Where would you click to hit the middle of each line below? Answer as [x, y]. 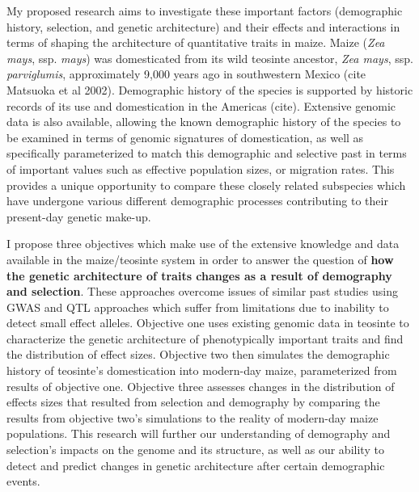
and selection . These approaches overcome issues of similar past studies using [202, 291]
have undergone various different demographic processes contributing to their [197, 201]
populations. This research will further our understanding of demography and [199, 433]
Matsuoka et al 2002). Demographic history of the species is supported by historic [210, 89]
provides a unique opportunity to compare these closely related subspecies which [206, 185]
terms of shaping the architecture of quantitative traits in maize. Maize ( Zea [196, 42]
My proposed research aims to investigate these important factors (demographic [205, 11]
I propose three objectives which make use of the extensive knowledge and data [203, 244]
